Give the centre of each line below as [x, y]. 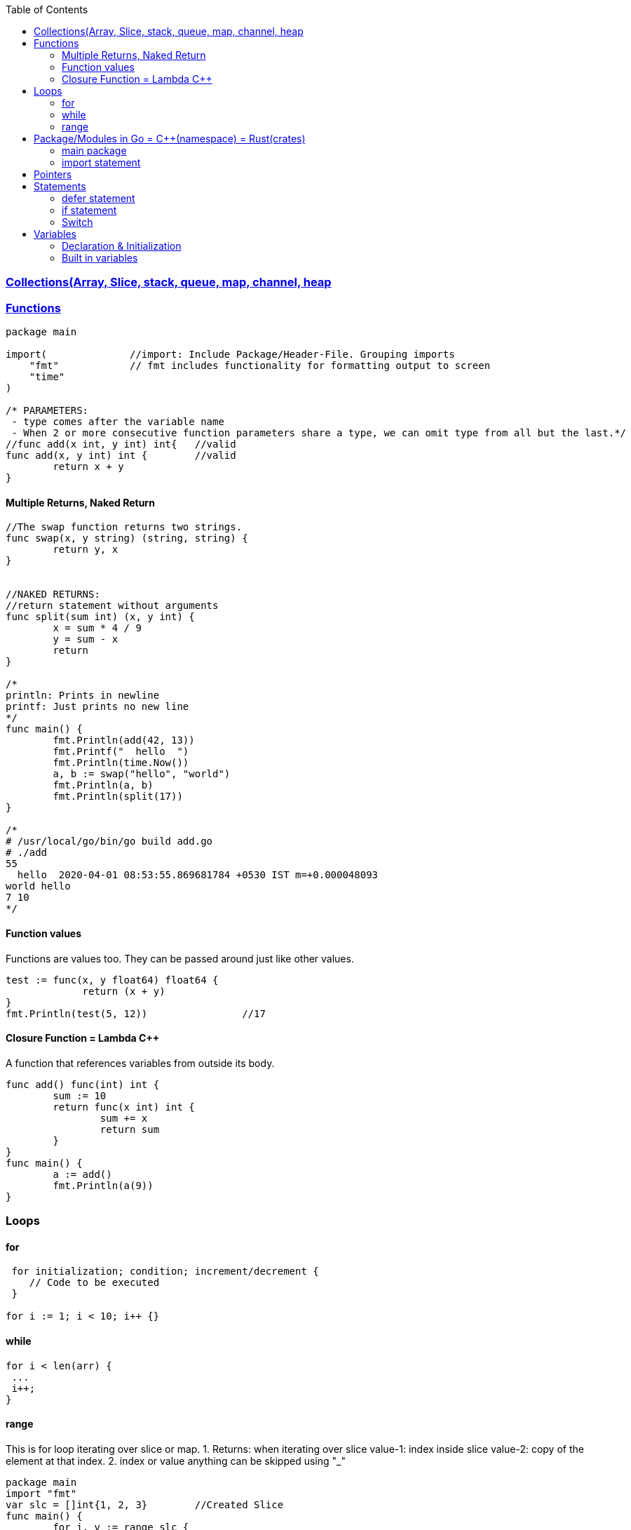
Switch [77, 222]
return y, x [86, 550]
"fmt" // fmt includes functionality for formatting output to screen [260, 366]
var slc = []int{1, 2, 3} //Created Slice [145, 1504]
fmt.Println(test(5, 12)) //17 [136, 1013]
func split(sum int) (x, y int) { [100, 617]
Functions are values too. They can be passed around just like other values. [180, 958]
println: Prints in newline [83, 696]
